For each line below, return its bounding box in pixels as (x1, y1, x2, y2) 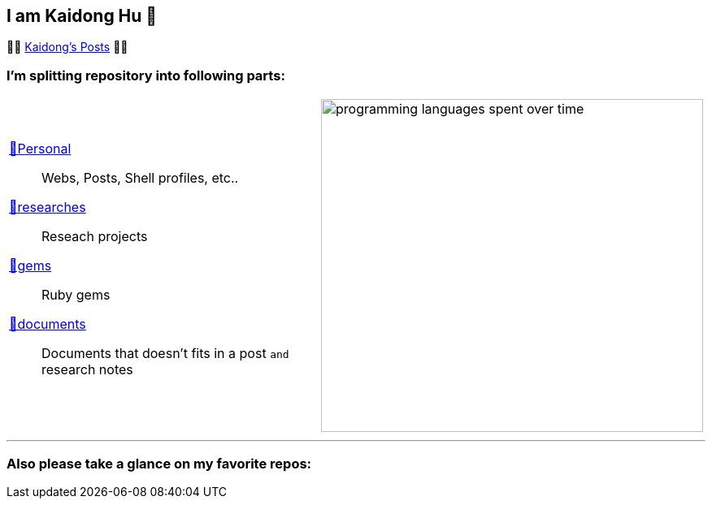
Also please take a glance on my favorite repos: (7, 455, 312, 472)
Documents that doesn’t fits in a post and (41, 345, 289, 362)
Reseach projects (41, 228, 148, 245)
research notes (41, 361, 133, 378)
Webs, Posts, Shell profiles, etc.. (41, 170, 239, 187)
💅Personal (9, 140, 72, 158)
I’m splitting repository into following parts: (7, 67, 285, 84)
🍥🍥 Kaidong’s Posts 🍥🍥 (7, 40, 128, 54)
